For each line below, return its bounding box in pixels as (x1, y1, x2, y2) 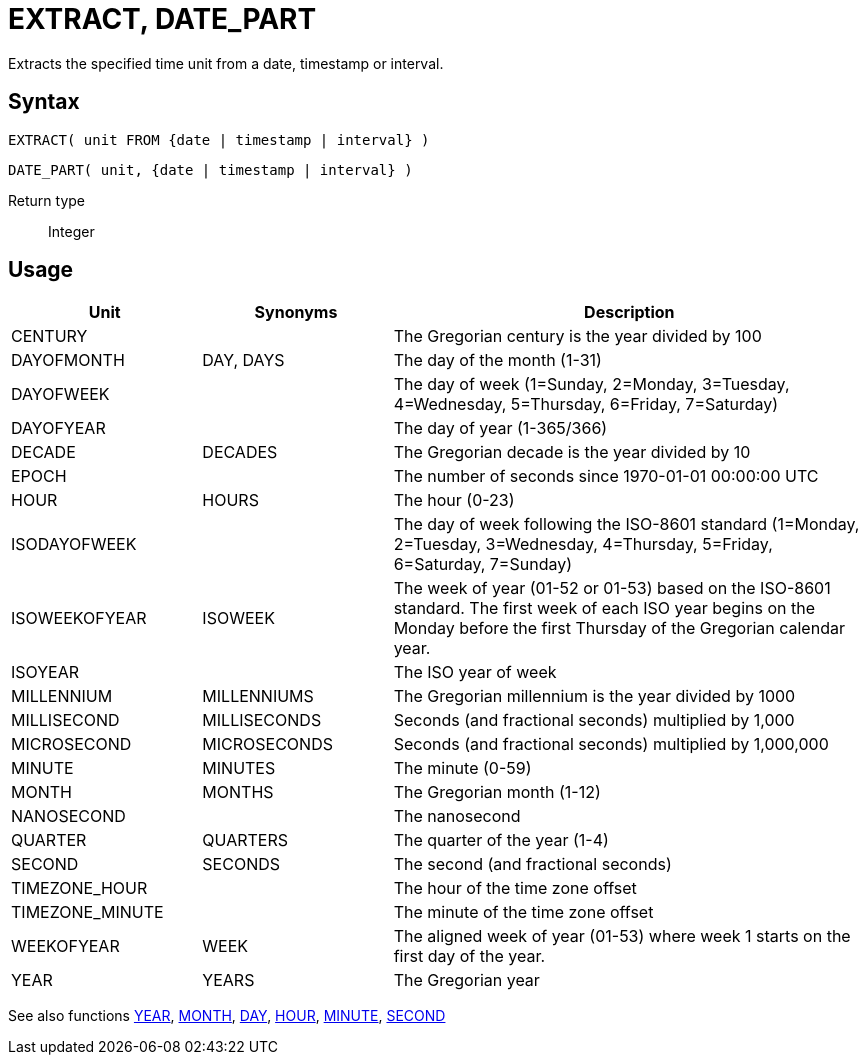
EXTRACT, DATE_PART (8, 2, 317, 36)
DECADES (202, 442, 278, 463)
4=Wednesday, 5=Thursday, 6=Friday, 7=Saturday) (393, 394, 779, 415)
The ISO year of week (393, 662, 557, 683)
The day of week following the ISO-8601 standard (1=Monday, (393, 514, 860, 535)
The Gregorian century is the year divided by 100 (393, 326, 762, 347)
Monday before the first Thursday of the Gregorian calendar (393, 618, 845, 639)
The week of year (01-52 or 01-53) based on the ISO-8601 (393, 578, 831, 599)
